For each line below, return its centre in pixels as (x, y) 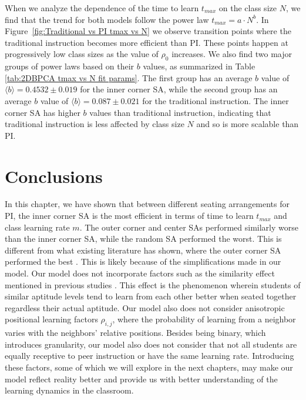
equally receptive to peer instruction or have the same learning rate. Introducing (149, 356)
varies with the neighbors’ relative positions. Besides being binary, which (135, 333)
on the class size (248, 8)
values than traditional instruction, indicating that (180, 112)
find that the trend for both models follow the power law (107, 19)
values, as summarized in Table (199, 66)
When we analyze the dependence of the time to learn (102, 8)
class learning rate (37, 227)
